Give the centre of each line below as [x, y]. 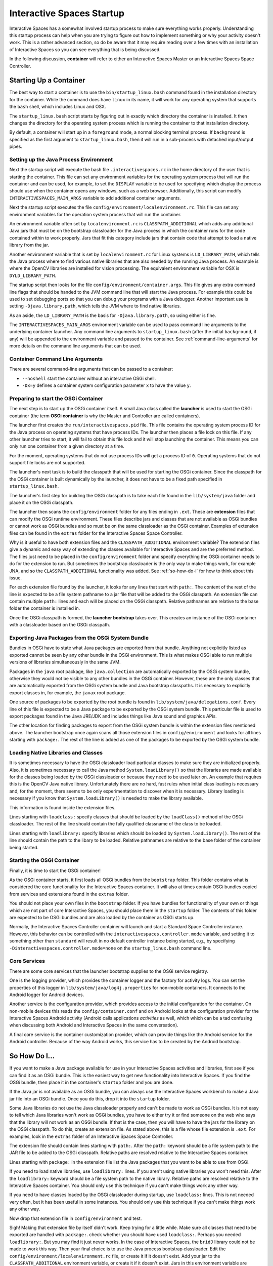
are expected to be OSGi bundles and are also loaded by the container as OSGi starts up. [102, 918]
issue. [16, 578]
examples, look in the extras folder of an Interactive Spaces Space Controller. [92, 1136]
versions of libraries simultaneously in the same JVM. [65, 662]
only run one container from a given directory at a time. [67, 446]
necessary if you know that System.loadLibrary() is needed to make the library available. [106, 798]
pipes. [16, 146]
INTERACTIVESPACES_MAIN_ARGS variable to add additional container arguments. [95, 198]
